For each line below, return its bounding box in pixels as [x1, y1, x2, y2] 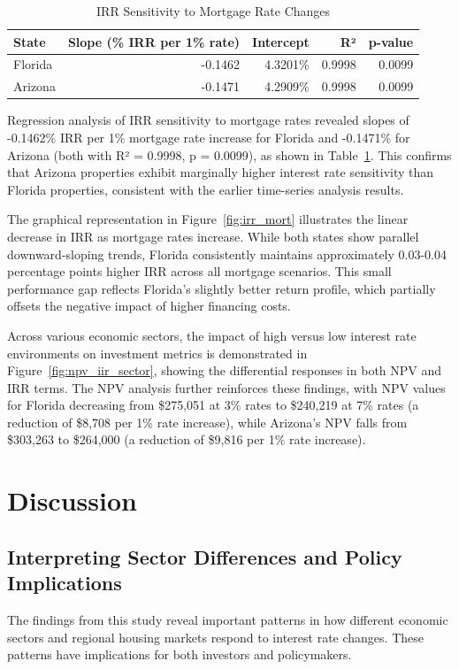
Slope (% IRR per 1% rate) [67, 32, 241, 50]
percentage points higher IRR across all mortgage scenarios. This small [7, 262, 392, 281]
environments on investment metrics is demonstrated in [7, 343, 308, 362]
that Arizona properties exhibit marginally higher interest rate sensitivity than [7, 163, 434, 181]
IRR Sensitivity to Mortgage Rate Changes [96, 2, 331, 19]
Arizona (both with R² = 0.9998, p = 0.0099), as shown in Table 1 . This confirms [7, 145, 452, 164]
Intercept [252, 32, 310, 50]
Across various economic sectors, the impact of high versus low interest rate [7, 326, 417, 344]
